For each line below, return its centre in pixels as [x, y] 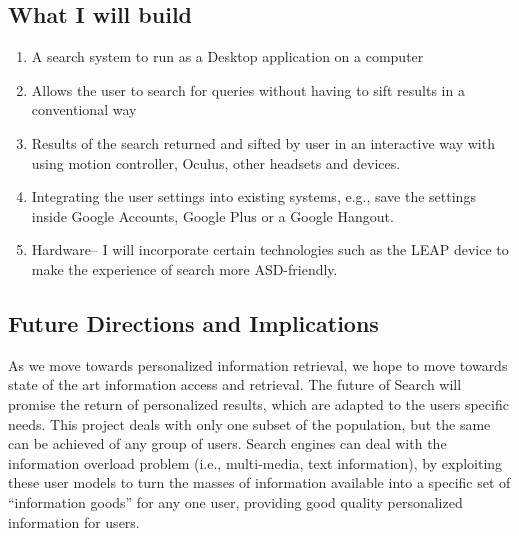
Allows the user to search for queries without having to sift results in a [248, 89]
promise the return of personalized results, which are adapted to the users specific [258, 403]
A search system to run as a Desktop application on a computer [227, 56]
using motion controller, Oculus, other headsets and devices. [216, 162]
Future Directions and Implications [193, 322]
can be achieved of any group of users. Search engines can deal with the [227, 443]
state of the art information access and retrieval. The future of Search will [235, 384]
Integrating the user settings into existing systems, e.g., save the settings [253, 196]
